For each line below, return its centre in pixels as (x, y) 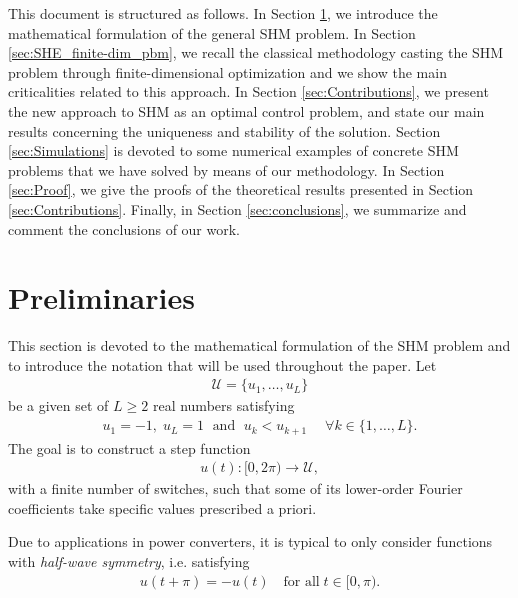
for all (301, 581)
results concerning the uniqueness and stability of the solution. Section (224, 130)
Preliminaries (101, 297)
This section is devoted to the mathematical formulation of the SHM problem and (259, 345)
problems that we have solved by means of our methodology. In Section (226, 169)
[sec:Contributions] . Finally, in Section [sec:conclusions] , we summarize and (237, 208)
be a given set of (58, 405)
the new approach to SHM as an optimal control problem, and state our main (246, 110)
